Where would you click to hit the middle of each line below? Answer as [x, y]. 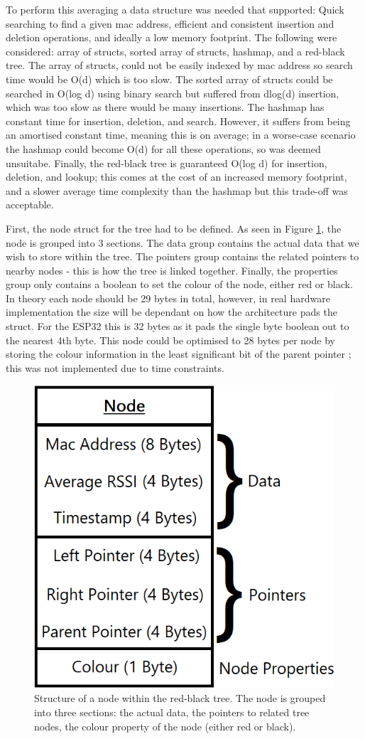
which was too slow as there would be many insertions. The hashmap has [165, 107]
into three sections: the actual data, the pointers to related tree [172, 712]
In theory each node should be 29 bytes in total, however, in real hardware [168, 298]
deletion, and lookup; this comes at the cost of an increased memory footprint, [176, 177]
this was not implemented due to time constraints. [115, 367]
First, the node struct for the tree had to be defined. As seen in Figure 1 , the [174, 228]
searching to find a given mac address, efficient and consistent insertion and [170, 23]
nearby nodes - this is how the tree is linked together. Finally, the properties [172, 270]
